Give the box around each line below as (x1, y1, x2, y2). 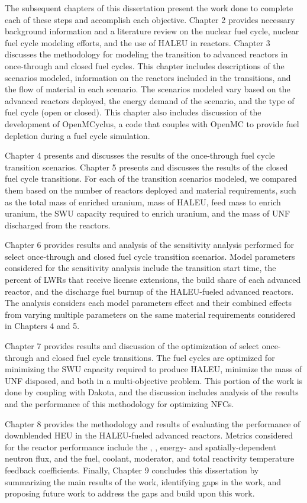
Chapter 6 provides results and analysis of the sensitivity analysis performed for (5, 238, 295, 251)
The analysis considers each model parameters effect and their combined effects (5, 296, 292, 309)
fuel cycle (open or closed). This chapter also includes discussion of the (5, 106, 261, 118)
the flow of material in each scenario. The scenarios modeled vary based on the (5, 83, 290, 95)
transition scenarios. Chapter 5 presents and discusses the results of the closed (5, 160, 288, 173)
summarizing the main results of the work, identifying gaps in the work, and (5, 475, 282, 488)
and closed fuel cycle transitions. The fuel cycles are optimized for (35, 351, 275, 363)
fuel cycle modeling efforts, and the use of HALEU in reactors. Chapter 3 (5, 36, 270, 49)
